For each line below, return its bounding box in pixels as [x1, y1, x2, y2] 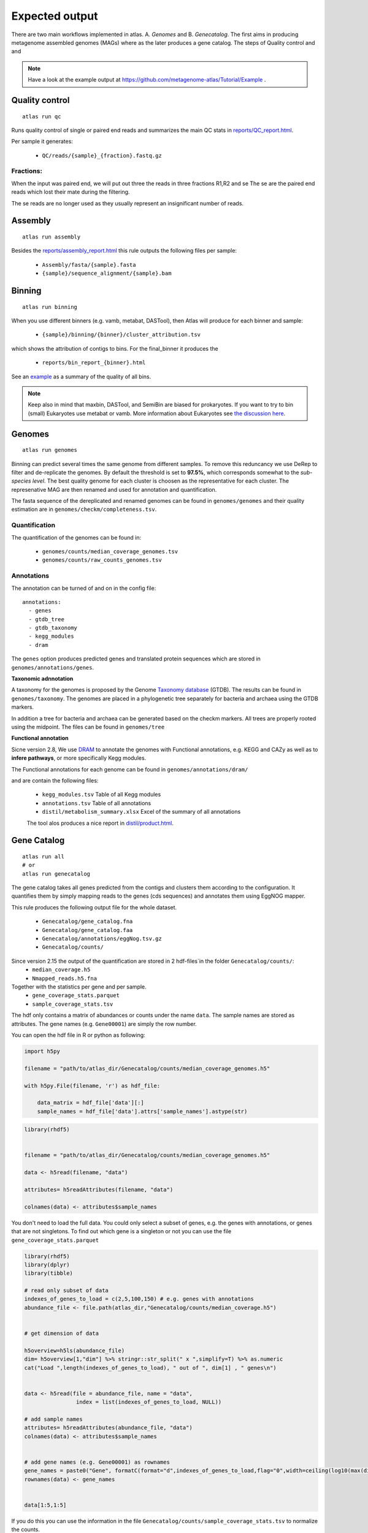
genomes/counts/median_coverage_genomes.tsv [42, 548, 178, 555]
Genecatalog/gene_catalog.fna [42, 918, 133, 925]
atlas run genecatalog [22, 870, 91, 877]
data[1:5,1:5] [24, 1501, 67, 1508]
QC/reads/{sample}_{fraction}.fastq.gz [42, 152, 162, 159]
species [11, 477, 31, 484]
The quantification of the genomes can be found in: [11, 533, 141, 541]
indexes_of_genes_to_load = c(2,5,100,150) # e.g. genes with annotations [24, 1296, 255, 1302]
